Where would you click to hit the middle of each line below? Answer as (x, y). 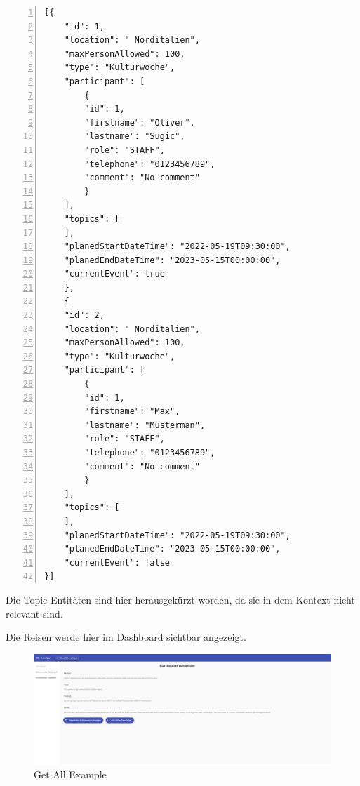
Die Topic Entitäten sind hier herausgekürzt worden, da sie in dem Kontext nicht (180, 599)
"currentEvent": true (114, 274)
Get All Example (70, 774)
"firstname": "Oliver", (140, 122)
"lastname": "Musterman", (145, 425)
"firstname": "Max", (132, 412)
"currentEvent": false (117, 562)
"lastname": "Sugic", (135, 136)
